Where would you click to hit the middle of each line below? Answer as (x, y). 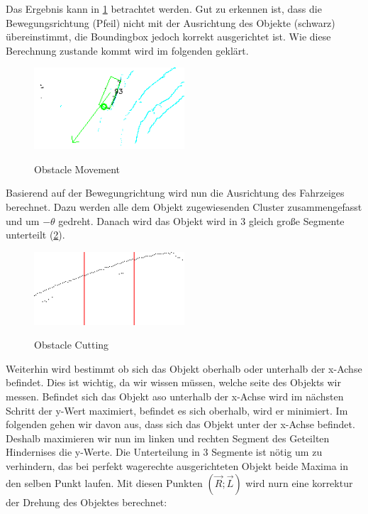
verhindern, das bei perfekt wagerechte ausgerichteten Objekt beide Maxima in (177, 465)
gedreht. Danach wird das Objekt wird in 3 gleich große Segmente (201, 220)
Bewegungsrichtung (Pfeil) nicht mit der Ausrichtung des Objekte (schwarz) (171, 22)
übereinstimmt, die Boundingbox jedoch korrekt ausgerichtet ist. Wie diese (168, 37)
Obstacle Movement (77, 169)
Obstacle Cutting (72, 345)
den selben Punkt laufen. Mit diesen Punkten (104, 482)
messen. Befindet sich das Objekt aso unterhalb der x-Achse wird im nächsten (175, 396)
